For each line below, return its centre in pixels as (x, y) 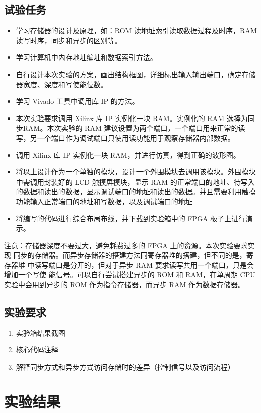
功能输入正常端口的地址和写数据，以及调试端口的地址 (104, 201)
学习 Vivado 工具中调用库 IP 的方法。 (77, 101)
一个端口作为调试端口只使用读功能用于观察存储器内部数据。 (136, 137)
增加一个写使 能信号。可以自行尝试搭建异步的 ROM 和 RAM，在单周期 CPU (130, 275)
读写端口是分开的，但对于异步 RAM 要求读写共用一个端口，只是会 (144, 264)
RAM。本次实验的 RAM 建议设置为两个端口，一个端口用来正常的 (130, 128)
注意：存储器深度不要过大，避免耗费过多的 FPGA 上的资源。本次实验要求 (126, 245)
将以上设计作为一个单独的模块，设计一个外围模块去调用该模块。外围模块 (136, 172)
